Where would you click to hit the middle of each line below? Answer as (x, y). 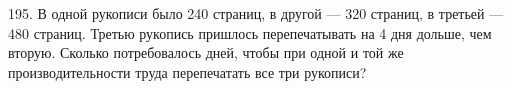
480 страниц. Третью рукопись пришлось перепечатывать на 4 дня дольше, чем (250, 32)
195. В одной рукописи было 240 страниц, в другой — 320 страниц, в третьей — (256, 13)
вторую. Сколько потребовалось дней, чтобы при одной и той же (206, 52)
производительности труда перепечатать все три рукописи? (187, 71)
